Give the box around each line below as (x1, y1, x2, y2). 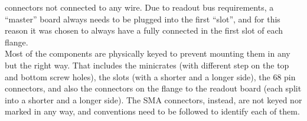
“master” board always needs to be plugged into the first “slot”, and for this (5, 12, 280, 25)
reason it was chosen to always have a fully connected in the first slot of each (5, 24, 283, 37)
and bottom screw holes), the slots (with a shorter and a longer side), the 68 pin (5, 70, 296, 83)
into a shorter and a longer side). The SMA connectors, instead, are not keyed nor (5, 93, 302, 106)
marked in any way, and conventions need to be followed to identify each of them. (5, 105, 300, 117)
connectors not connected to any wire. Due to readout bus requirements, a (5, 1, 274, 13)
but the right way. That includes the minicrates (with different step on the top (5, 58, 289, 71)
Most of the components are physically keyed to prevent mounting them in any (5, 47, 290, 60)
